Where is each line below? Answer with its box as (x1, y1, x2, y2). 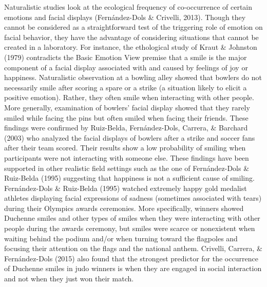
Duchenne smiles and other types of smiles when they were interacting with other (4, 213, 260, 223)
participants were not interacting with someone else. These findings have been (4, 152, 249, 163)
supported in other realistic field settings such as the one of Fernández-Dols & (4, 162, 250, 173)
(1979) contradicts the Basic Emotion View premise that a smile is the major (4, 51, 247, 62)
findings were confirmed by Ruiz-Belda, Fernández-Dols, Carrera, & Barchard (4, 122, 248, 133)
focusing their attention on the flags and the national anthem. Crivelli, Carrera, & (4, 243, 262, 254)
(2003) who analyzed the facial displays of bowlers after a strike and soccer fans (4, 132, 255, 143)
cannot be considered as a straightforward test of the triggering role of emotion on (4, 22, 263, 32)
